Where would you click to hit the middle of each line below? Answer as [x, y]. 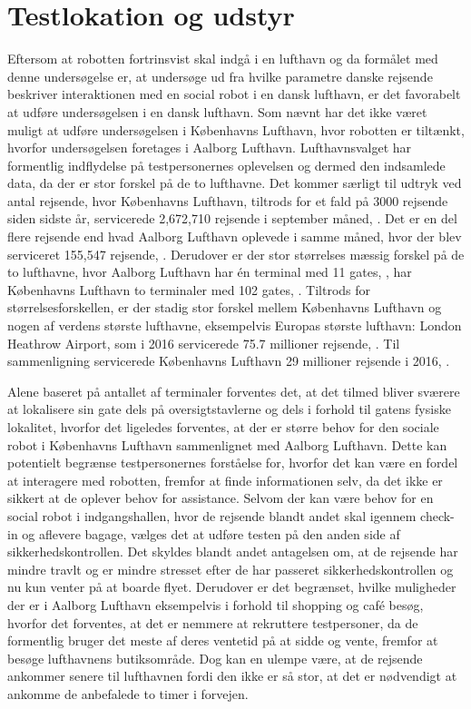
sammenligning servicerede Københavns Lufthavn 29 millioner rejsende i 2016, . [229, 361]
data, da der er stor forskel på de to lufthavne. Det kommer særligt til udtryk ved [235, 183]
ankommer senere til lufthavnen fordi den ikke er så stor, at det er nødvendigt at [232, 676]
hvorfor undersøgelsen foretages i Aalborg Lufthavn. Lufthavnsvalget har [210, 148]
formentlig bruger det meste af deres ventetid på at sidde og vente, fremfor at [223, 640]
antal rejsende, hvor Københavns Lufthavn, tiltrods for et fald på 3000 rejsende [228, 200]
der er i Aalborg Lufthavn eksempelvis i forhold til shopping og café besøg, [216, 604]
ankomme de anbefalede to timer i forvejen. [128, 693]
